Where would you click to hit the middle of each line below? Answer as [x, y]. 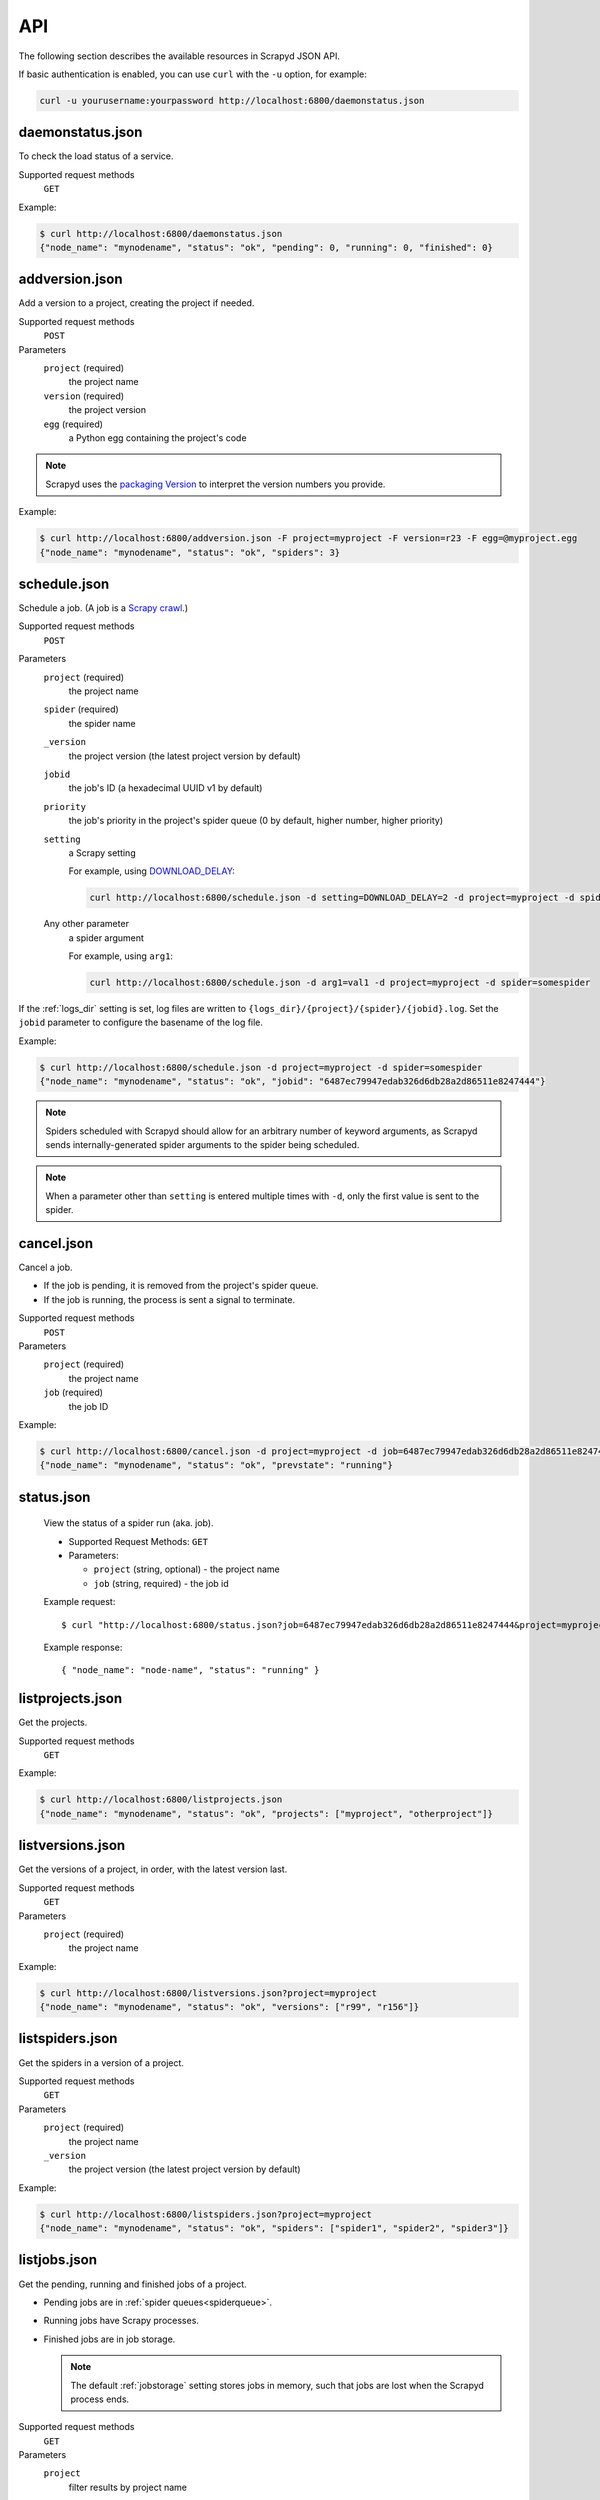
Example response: [83, 1647]
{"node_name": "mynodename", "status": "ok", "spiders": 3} [190, 552]
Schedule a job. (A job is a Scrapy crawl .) [103, 608]
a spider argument [106, 937]
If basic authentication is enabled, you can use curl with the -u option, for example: [192, 74]
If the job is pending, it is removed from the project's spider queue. [181, 1286]
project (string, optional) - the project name [186, 1569]
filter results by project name [127, 2487]
